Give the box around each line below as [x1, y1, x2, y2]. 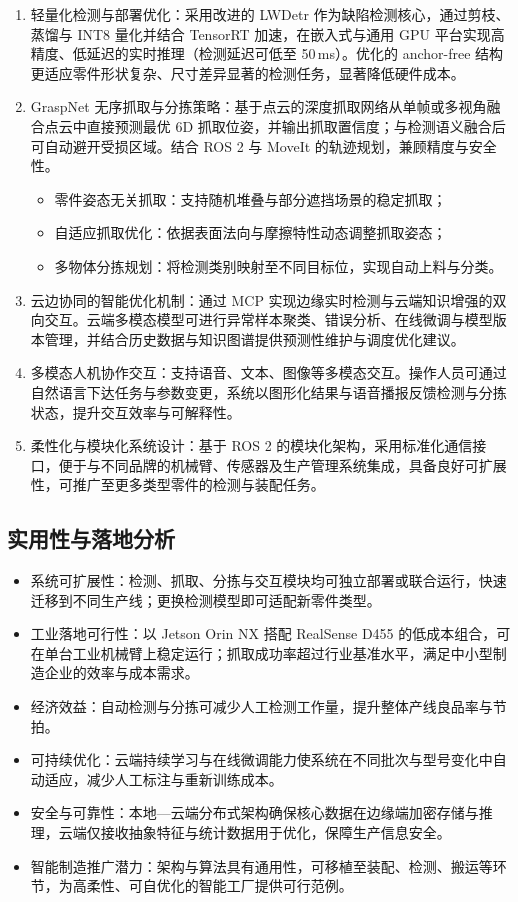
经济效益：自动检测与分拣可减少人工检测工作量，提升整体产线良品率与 [30, 696, 493, 717]
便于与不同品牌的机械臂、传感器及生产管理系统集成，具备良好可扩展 [58, 454, 507, 475]
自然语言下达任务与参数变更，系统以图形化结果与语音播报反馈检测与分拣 [30, 381, 507, 402]
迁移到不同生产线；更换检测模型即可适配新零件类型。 [30, 589, 381, 610]
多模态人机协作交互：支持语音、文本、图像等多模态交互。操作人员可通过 [30, 362, 507, 383]
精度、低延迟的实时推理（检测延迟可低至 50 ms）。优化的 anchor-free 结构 [30, 43, 504, 64]
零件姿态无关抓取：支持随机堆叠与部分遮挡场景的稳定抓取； [54, 188, 447, 209]
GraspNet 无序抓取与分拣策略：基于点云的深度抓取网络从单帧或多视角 [30, 96, 487, 117]
